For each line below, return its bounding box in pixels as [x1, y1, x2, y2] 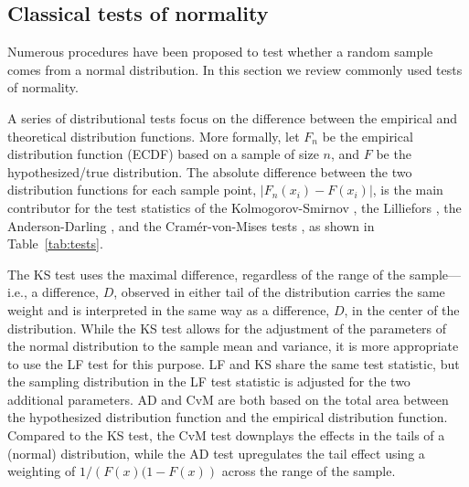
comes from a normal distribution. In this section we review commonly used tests [7, 59, 463, 79]
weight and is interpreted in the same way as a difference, [7, 300, 330, 319]
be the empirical [322, 126, 413, 145]
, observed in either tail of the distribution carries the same [113, 282, 445, 302]
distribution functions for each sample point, [7, 180, 257, 199]
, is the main [372, 180, 443, 199]
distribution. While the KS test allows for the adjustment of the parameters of [7, 318, 447, 337]
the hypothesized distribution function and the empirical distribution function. [7, 408, 448, 427]
